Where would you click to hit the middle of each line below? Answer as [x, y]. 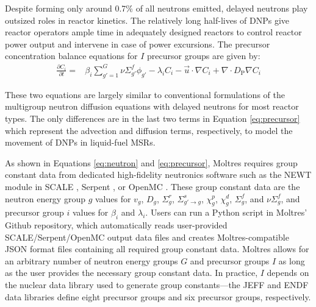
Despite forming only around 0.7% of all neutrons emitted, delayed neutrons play [156, 8]
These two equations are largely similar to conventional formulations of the [145, 94]
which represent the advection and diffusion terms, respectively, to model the [149, 130]
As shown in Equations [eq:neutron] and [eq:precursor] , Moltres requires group [151, 162]
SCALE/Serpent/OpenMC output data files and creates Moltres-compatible [147, 237]
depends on [288, 273]
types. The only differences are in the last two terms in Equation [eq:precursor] [153, 118]
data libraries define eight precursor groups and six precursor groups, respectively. [158, 296]
